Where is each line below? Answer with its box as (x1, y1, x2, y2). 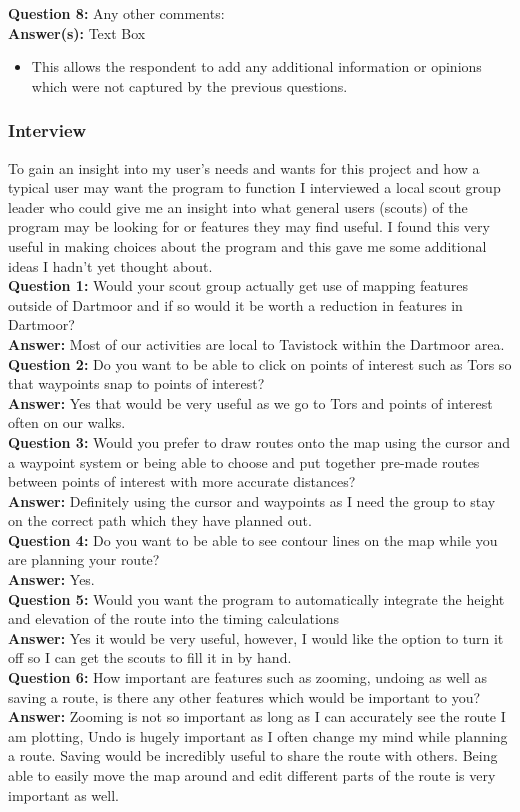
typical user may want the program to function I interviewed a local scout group (8, 177, 501, 198)
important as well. (8, 784, 119, 805)
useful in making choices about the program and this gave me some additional (8, 235, 487, 256)
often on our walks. (8, 412, 126, 433)
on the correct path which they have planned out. (8, 510, 312, 531)
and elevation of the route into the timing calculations (8, 608, 340, 629)
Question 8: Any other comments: (8, 3, 225, 23)
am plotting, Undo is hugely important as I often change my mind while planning (8, 725, 508, 746)
